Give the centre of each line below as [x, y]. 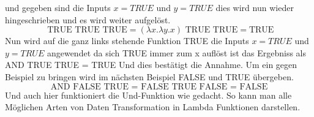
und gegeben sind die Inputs [58, 7]
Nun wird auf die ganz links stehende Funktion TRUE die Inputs [127, 41]
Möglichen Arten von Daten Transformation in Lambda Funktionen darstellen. [153, 107]
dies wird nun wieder [255, 7]
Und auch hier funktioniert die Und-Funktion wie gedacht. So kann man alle [148, 95]
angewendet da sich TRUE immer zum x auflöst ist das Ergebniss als [177, 52]
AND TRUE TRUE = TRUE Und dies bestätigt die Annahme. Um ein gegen [151, 65]
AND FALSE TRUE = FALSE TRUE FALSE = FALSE [159, 87]
